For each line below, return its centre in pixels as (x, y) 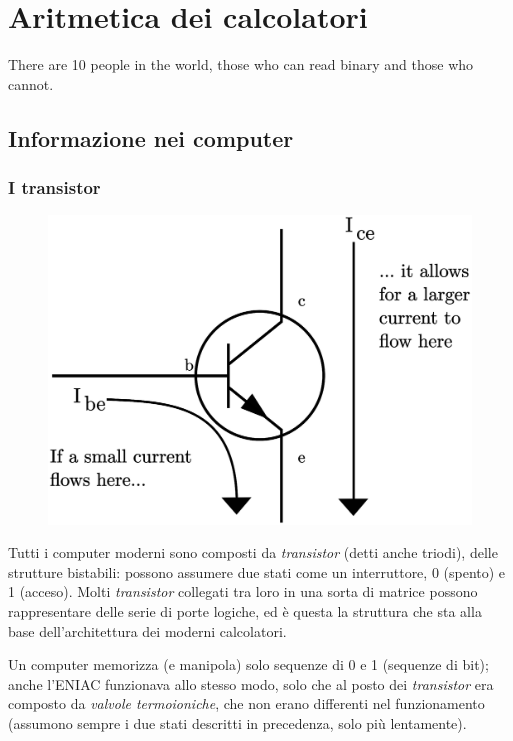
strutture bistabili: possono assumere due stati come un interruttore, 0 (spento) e (257, 571)
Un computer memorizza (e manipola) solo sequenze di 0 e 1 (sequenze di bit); (248, 664)
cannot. (31, 83)
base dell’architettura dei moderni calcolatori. (147, 630)
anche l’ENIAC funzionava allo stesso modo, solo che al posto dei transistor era (251, 683)
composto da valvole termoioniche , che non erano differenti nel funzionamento (246, 703)
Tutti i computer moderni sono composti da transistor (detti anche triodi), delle (253, 552)
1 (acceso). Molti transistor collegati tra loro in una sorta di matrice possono (243, 591)
